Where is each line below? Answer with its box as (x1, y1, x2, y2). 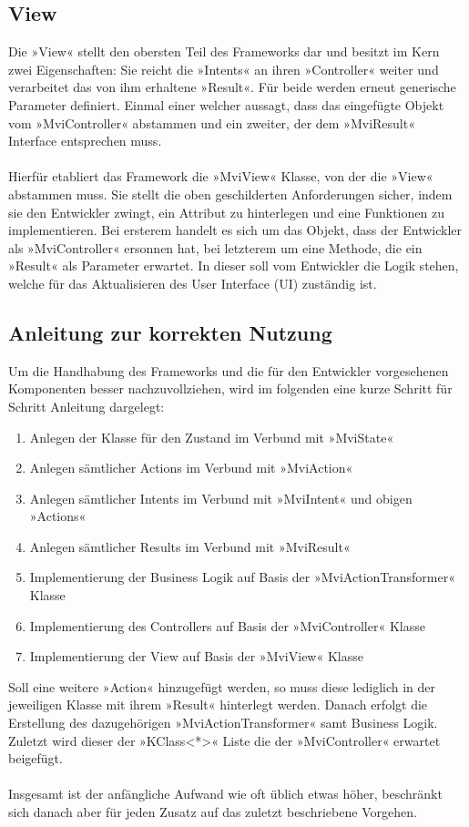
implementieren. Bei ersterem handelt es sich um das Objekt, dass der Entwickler (8, 220, 462, 240)
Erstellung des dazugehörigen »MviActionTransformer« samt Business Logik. (8, 713, 438, 732)
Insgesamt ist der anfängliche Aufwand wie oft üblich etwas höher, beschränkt (8, 784, 443, 803)
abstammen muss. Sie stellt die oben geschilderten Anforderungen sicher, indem (8, 184, 453, 203)
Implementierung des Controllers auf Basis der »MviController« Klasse (29, 616, 425, 635)
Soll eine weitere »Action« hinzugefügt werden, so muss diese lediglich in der (8, 677, 436, 696)
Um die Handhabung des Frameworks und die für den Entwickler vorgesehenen (8, 361, 449, 380)
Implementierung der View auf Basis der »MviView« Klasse (29, 647, 363, 666)
